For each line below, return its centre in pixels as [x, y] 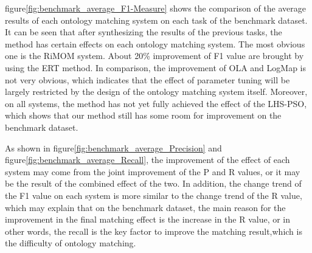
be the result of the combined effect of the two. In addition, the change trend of [153, 183]
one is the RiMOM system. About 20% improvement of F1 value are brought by [154, 56]
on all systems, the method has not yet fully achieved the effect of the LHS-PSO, [156, 103]
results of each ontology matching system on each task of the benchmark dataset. [156, 20]
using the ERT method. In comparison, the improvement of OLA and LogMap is [155, 67]
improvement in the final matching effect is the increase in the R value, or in [148, 219]
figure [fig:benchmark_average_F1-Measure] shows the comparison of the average [156, 8]
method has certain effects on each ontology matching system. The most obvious [155, 43]
